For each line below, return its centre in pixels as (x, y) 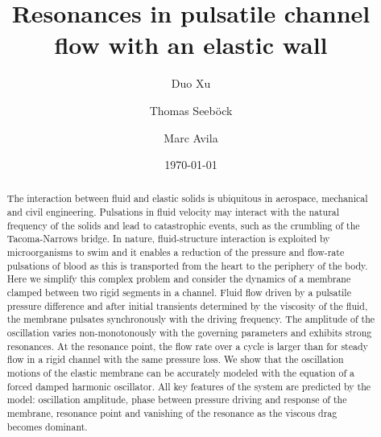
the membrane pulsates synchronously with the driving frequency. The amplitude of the (191, 319)
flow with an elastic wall (191, 45)
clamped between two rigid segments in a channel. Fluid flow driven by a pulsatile (179, 293)
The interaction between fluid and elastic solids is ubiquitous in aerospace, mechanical (187, 198)
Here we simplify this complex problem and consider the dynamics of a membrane (179, 279)
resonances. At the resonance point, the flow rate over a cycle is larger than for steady (187, 346)
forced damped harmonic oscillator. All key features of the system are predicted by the (189, 386)
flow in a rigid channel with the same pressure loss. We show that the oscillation (175, 359)
